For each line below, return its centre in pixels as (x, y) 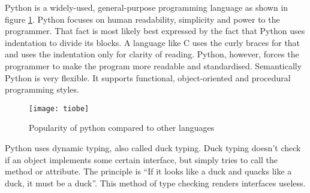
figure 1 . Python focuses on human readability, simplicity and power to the (142, 19)
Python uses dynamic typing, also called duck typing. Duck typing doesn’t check (153, 148)
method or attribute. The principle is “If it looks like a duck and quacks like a (148, 171)
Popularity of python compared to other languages (122, 128)
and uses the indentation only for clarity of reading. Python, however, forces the (152, 54)
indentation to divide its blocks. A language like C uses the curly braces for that (153, 42)
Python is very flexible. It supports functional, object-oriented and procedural (148, 77)
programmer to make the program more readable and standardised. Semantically (154, 65)
